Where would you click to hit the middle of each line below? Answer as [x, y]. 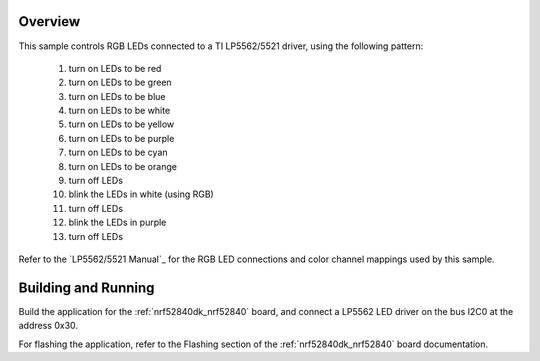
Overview [49, 21]
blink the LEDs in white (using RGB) [141, 194]
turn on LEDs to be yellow [121, 124]
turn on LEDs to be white [119, 111]
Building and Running [86, 287]
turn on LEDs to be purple [121, 138]
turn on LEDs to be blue [117, 96]
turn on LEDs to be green [120, 82]
